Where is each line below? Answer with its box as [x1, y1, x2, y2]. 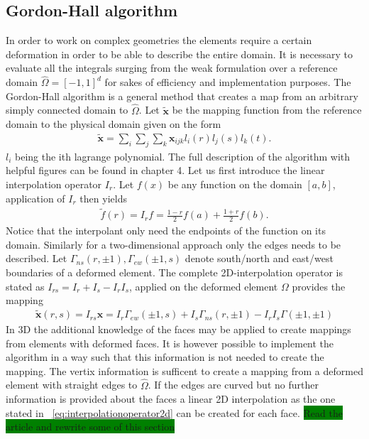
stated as [6, 278, 45, 293]
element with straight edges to [6, 377, 138, 392]
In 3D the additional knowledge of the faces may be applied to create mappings [6, 322, 351, 337]
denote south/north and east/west [184, 251, 334, 266]
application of [6, 190, 65, 205]
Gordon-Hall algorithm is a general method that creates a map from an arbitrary [6, 88, 358, 103]
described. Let [6, 251, 67, 266]
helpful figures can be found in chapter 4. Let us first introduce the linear [6, 163, 325, 178]
